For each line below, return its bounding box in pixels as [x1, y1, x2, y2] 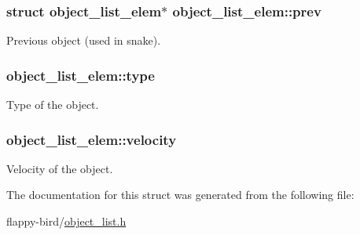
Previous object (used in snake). [6, 32, 161, 49]
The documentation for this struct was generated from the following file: [6, 186, 354, 203]
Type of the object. [6, 96, 99, 113]
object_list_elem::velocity [6, 129, 177, 149]
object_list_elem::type [6, 65, 155, 85]
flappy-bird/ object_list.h [6, 213, 127, 230]
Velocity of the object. [6, 160, 113, 176]
